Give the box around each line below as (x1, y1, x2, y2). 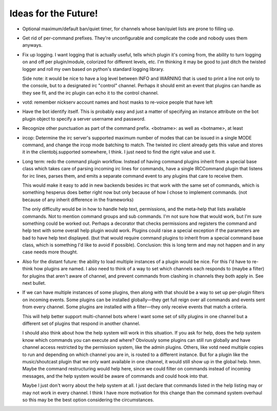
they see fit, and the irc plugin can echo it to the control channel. (22, 90, 159, 96)
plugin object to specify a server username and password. (22, 115, 146, 122)
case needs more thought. (22, 249, 78, 255)
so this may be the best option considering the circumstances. (22, 397, 154, 403)
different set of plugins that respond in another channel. (22, 321, 141, 326)
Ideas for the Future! (9, 8, 98, 19)
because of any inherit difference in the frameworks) (22, 197, 134, 203)
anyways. (22, 42, 43, 48)
